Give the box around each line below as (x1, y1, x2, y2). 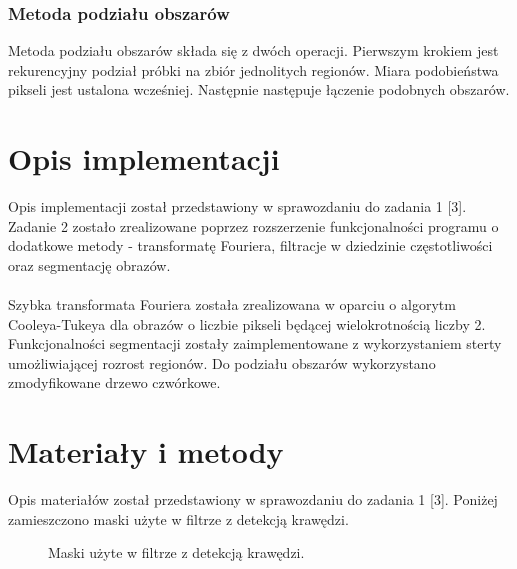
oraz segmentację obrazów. (8, 254, 171, 275)
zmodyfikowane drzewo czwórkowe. (8, 372, 221, 393)
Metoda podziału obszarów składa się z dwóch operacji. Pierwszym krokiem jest (8, 40, 499, 61)
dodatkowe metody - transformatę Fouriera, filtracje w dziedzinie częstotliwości (8, 235, 493, 256)
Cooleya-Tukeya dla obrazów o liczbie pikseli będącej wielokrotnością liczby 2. (8, 313, 486, 334)
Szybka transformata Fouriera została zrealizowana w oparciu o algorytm (8, 294, 456, 315)
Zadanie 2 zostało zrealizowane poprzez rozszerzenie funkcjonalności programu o (8, 215, 499, 236)
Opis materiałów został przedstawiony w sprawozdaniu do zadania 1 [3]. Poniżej (8, 489, 498, 510)
